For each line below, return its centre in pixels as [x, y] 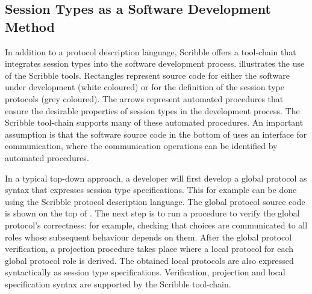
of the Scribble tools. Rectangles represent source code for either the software [147, 75]
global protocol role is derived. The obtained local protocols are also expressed [149, 260]
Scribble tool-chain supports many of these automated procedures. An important [154, 122]
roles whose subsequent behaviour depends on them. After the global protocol [148, 237]
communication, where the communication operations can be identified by [141, 146]
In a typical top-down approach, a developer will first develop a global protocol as [156, 178]
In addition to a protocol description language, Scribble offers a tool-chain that [151, 51]
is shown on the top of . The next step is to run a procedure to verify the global [152, 213]
